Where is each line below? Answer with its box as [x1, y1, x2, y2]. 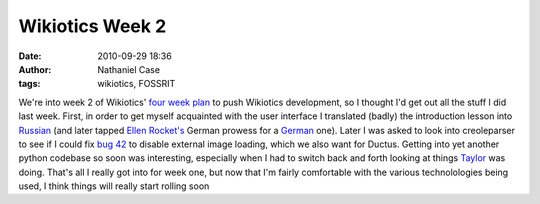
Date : [18, 50, 42, 62]
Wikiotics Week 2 [18, 15, 167, 37]
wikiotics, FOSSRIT [97, 78, 176, 90]
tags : [18, 78, 41, 90]
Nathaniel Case [97, 63, 160, 75]
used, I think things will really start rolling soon [18, 180, 210, 192]
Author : [18, 63, 52, 75]
